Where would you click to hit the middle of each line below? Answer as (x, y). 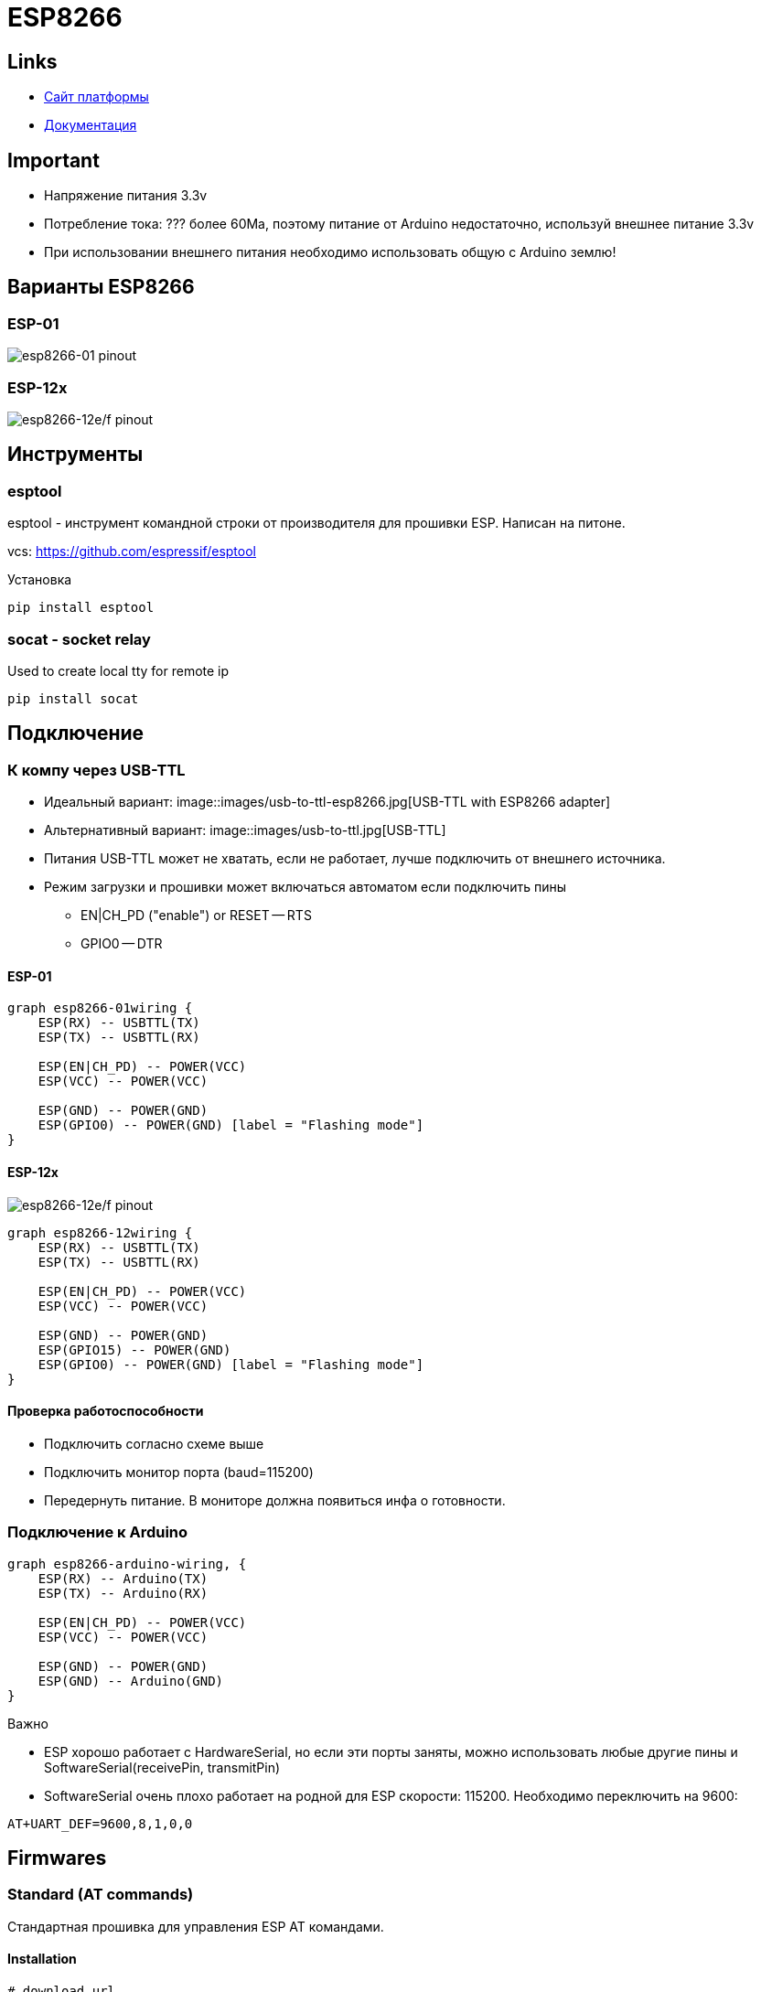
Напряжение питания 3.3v (126, 196)
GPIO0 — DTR (122, 944)
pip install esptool (81, 608)
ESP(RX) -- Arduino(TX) (123, 1578)
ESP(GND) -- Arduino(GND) (131, 1681)
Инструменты (75, 455)
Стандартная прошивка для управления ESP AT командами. (196, 1926)
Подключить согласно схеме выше (154, 1443)
